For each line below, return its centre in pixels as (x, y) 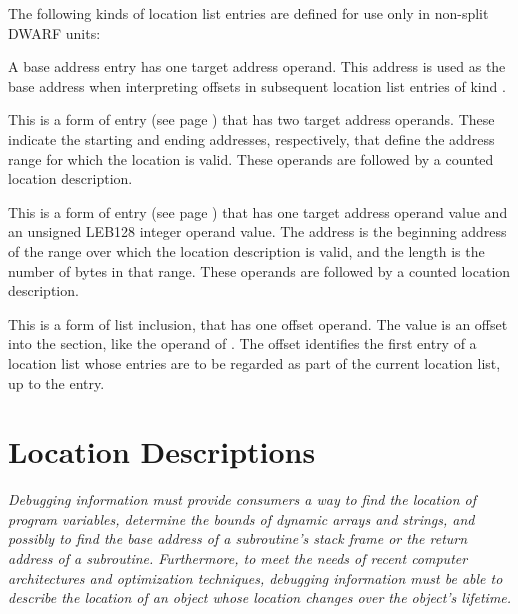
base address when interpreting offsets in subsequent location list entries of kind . (257, 85)
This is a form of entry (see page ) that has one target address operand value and (258, 211)
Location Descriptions (162, 451)
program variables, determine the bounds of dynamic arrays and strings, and (241, 518)
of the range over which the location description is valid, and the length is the (246, 250)
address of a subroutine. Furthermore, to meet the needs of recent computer (238, 558)
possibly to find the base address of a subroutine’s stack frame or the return (238, 538)
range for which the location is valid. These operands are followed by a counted (251, 158)
